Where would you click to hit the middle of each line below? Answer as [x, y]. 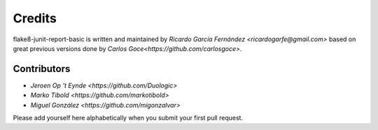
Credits [35, 18]
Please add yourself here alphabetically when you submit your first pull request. [128, 118]
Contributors [42, 69]
